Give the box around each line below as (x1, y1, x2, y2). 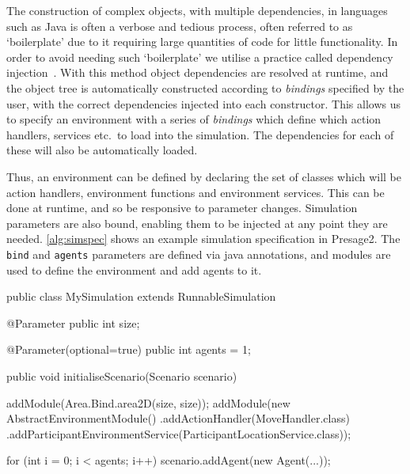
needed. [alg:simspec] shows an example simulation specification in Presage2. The (6, 230, 401, 247)
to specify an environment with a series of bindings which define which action (6, 111, 382, 127)
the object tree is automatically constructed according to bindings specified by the (6, 79, 404, 96)
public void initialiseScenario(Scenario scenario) (6, 367, 237, 384)
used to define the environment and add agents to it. (6, 261, 262, 278)
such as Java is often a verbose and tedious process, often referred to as (6, 17, 353, 34)
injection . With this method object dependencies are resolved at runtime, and (6, 64, 389, 81)
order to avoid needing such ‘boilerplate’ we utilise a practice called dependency (6, 48, 393, 65)
